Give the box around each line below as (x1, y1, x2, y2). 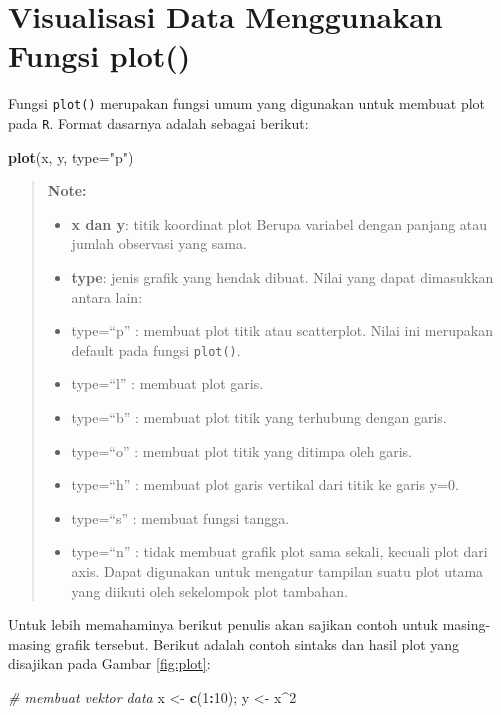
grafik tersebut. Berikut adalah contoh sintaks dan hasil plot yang (55, 633, 460, 654)
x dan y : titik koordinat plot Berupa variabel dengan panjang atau (71, 213, 488, 234)
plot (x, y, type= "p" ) (8, 146, 134, 167)
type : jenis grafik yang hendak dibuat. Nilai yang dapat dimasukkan (71, 267, 494, 287)
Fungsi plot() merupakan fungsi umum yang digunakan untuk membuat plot (8, 93, 486, 114)
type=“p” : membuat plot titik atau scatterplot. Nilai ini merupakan (71, 320, 493, 341)
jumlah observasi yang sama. (71, 233, 247, 254)
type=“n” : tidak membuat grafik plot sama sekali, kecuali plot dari (71, 541, 488, 562)
